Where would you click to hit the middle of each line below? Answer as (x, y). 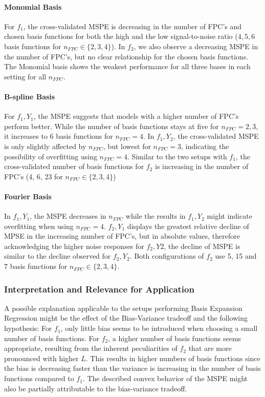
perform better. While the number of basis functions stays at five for (112, 126)
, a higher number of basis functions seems (175, 338)
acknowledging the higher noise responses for (74, 246)
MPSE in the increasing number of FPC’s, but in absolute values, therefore (122, 236)
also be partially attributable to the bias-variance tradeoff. (96, 388)
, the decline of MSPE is (202, 246)
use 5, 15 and (236, 256)
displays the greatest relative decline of (188, 226)
